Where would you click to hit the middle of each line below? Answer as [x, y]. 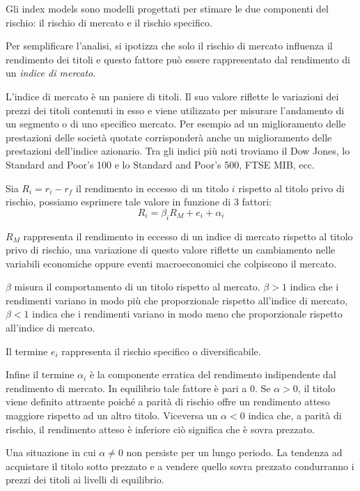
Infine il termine [40, 374]
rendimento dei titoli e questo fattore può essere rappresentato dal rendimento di [178, 59]
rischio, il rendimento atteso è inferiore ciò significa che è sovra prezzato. [160, 429]
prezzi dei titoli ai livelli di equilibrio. [85, 480]
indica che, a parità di [295, 415]
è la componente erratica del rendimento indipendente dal [213, 374]
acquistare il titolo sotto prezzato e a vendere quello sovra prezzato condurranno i [180, 466]
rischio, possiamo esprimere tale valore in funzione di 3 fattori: [139, 202]
